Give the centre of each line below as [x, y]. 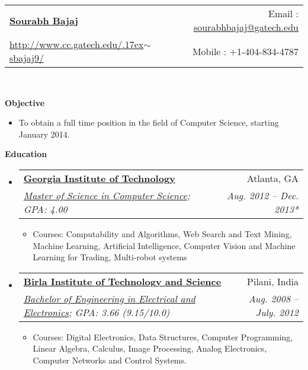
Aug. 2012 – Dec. [263, 195]
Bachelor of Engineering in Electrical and [109, 298]
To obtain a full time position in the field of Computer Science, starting [149, 122]
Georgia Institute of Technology [99, 178]
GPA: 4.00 [45, 209]
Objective [25, 102]
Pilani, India [273, 281]
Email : [283, 13]
